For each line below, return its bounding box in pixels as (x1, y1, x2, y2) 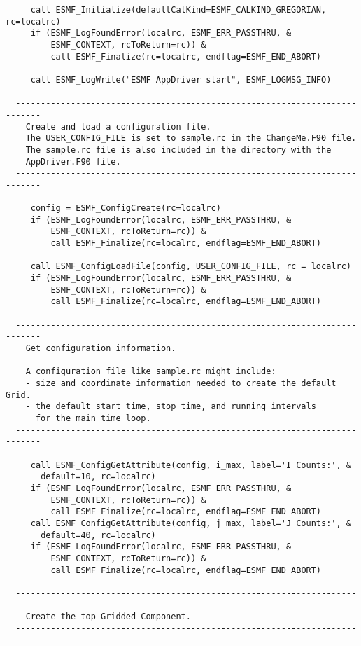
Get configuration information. (25, 343, 176, 354)
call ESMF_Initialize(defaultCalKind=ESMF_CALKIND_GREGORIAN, (30, 5, 327, 15)
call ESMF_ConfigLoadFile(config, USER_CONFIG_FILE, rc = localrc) (30, 261, 351, 272)
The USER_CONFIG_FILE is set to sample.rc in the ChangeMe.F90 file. (25, 133, 357, 144)
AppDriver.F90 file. (25, 156, 121, 167)
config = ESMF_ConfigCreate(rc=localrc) (30, 203, 221, 214)
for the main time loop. (35, 413, 151, 423)
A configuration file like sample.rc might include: (25, 366, 276, 377)
